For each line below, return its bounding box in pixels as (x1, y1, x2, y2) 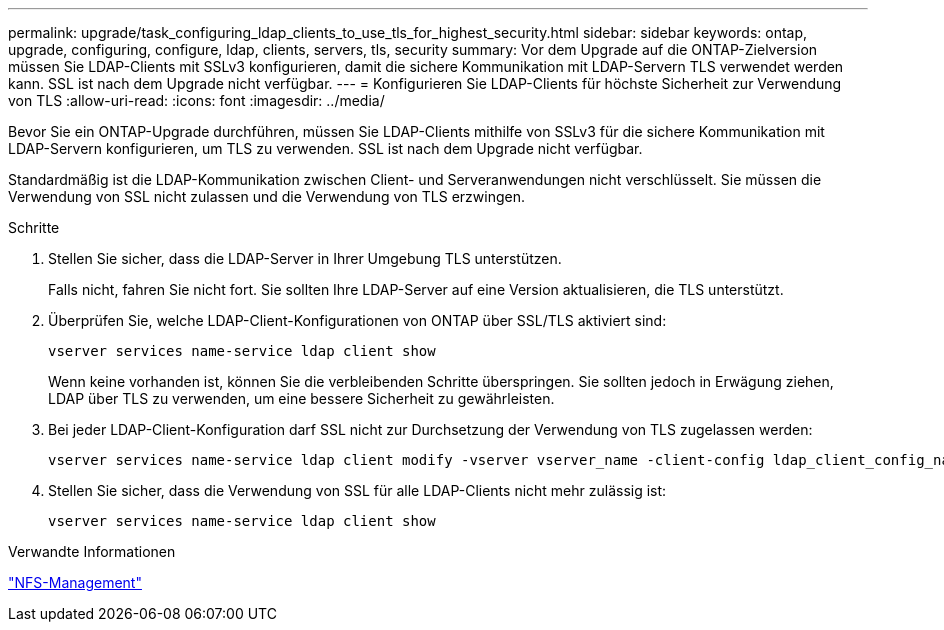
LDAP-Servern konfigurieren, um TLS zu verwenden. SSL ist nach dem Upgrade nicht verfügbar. (8, 140, 643, 157)
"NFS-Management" (8, 574, 142, 591)
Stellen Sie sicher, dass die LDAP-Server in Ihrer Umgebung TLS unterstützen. (48, 250, 562, 267)
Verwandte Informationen (8, 543, 176, 560)
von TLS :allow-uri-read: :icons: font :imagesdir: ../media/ (8, 92, 385, 109)
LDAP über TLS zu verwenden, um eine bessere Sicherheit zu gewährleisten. (48, 390, 555, 407)
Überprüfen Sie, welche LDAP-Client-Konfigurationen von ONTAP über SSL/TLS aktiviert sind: (48, 312, 667, 329)
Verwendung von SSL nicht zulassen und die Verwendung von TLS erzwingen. (8, 188, 525, 205)
